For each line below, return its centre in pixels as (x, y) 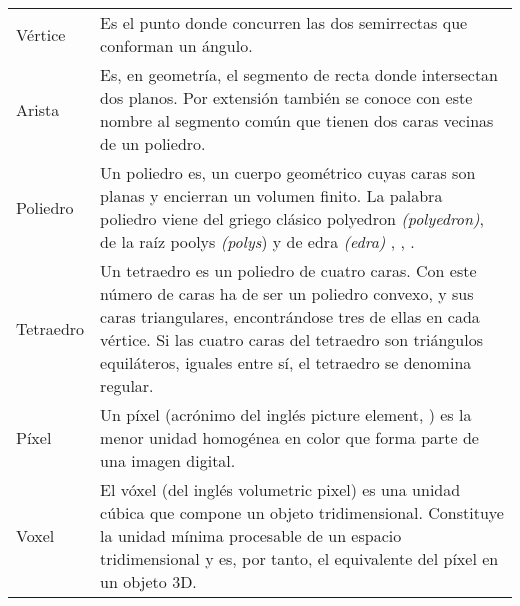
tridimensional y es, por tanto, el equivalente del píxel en (299, 558)
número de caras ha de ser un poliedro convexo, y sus (287, 293)
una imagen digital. (168, 460)
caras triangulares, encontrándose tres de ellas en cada (290, 316)
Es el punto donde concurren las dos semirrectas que (284, 22)
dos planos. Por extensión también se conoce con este (286, 97)
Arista (38, 109)
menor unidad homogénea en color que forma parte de (289, 437)
